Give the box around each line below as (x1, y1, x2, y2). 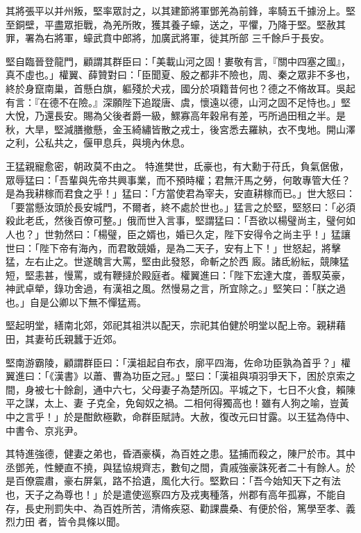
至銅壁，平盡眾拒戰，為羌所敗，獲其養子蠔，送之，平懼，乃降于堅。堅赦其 (6, 17, 346, 31)
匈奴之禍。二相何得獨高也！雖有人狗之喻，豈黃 (135, 396, 349, 410)
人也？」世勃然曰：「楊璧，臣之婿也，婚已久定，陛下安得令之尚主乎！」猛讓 (6, 226, 351, 241)
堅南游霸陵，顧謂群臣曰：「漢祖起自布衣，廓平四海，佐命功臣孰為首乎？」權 (6, 355, 351, 369)
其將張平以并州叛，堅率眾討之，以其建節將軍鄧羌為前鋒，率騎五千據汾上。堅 (6, 3, 355, 17)
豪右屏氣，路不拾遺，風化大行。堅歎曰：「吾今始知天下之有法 (63, 473, 341, 488)
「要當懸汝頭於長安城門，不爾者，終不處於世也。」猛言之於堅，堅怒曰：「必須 (6, 199, 355, 214)
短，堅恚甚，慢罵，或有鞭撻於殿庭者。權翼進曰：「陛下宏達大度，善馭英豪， (6, 267, 351, 282)
